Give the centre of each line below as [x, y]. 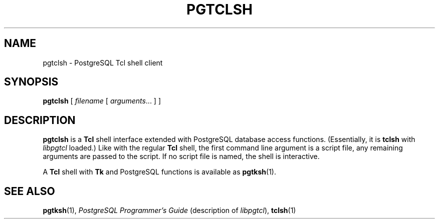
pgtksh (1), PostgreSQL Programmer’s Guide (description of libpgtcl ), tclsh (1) [169, 210]
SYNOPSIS [31, 82]
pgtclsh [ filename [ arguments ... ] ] [102, 101]
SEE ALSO [30, 191]
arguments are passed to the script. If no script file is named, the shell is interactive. [181, 156]
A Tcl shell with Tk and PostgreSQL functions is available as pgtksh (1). [159, 172]
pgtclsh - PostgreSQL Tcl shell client [103, 62]
